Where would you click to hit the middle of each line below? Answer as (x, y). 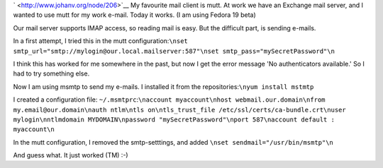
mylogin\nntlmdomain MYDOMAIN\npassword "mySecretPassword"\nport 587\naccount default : (174, 119)
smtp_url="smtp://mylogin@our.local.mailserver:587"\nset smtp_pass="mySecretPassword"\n (174, 51)
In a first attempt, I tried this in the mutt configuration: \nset (100, 41)
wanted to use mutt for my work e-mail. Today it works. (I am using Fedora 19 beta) (135, 15)
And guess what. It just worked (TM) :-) (71, 155)
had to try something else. (51, 73)
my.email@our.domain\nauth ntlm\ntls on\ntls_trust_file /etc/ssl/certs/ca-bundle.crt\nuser (180, 110)
